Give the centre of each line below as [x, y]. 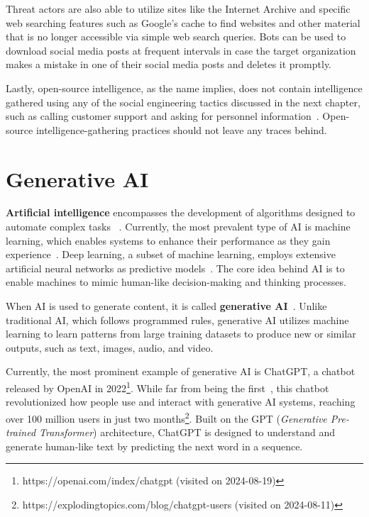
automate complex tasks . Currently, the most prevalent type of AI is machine [178, 227]
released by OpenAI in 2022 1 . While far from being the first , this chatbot [167, 387]
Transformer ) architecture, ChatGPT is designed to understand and [187, 432]
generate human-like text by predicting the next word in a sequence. [154, 446]
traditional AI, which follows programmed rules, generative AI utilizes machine [177, 319]
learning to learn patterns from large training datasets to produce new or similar [181, 334]
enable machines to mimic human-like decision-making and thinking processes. [176, 282]
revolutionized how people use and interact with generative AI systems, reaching [181, 402]
